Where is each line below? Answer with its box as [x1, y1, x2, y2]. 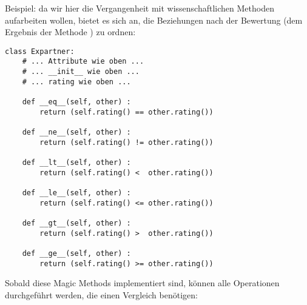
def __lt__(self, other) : [22, 158, 131, 167]
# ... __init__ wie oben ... [22, 67, 140, 76]
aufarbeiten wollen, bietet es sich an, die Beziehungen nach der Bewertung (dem [5, 13, 303, 26]
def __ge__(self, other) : [22, 249, 131, 258]
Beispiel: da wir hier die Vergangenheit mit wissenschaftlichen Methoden [5, 2, 274, 14]
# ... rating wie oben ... [22, 77, 131, 86]
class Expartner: [5, 47, 75, 56]
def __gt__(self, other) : [22, 218, 131, 227]
